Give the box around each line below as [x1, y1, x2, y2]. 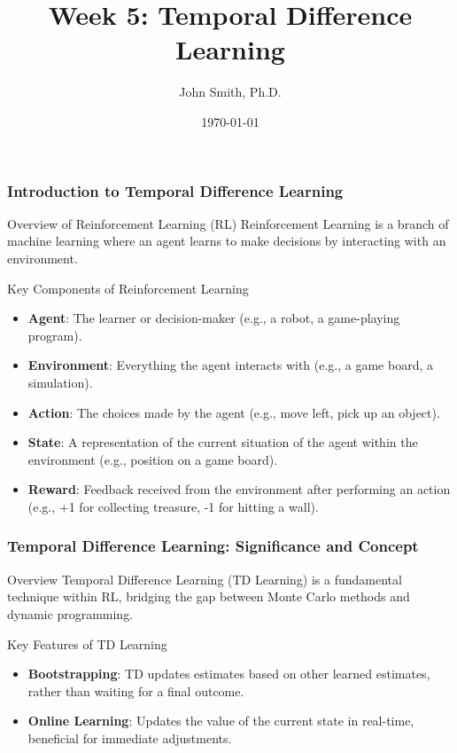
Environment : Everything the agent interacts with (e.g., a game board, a [27, 356, 433, 374]
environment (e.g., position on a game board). [27, 450, 278, 468]
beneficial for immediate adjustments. [27, 728, 232, 747]
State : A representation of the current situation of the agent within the [27, 433, 418, 451]
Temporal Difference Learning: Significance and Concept [7, 535, 419, 557]
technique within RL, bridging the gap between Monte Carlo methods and [7, 587, 410, 606]
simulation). [27, 373, 93, 391]
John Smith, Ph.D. [179, 82, 282, 101]
